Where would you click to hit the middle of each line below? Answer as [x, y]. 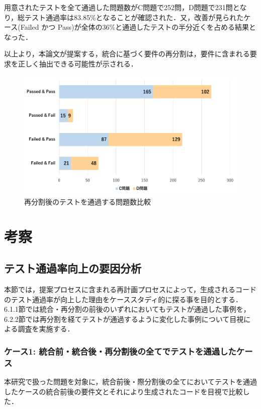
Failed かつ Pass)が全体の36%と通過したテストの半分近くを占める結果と [138, 27]
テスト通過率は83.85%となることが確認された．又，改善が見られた [134, 17]
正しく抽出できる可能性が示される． [78, 63]
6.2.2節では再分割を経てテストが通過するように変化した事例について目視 [124, 319]
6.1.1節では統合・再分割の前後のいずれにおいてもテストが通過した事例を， [127, 309]
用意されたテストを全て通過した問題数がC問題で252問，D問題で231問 [118, 7]
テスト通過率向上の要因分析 [73, 268]
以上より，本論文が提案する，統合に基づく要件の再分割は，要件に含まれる [127, 54]
